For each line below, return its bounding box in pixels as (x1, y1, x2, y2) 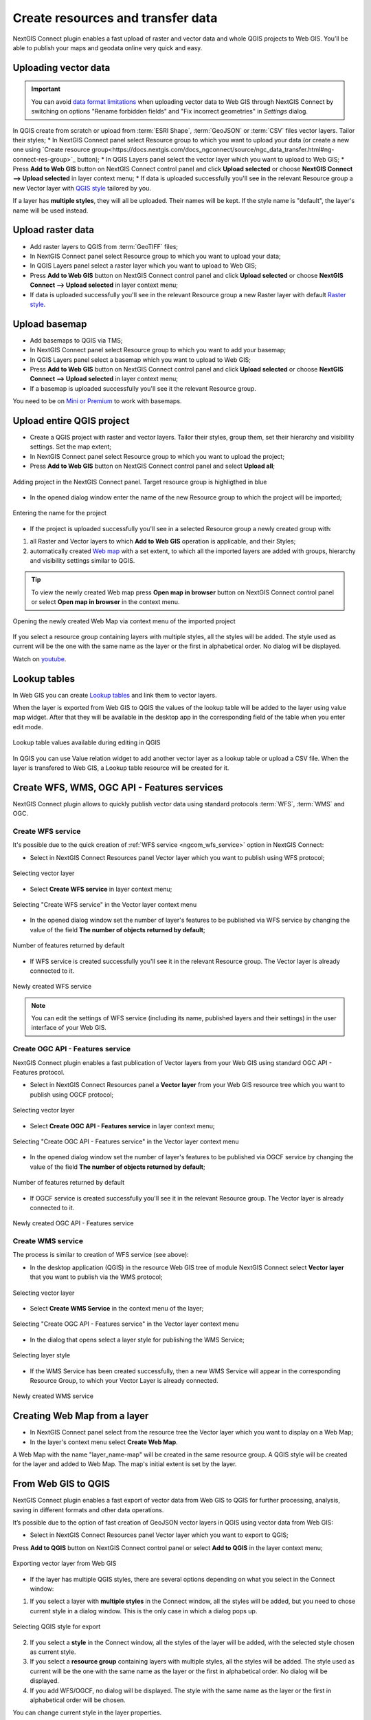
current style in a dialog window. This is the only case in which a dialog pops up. (30, 1606, 258, 1615)
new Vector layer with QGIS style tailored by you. (12, 184, 151, 192)
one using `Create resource (12, 145, 91, 154)
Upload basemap (12, 318, 87, 330)
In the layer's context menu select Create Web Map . (30, 1438, 178, 1446)
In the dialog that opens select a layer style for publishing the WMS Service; (30, 1335, 245, 1344)
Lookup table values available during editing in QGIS (12, 738, 161, 746)
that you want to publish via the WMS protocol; (30, 1273, 163, 1281)
